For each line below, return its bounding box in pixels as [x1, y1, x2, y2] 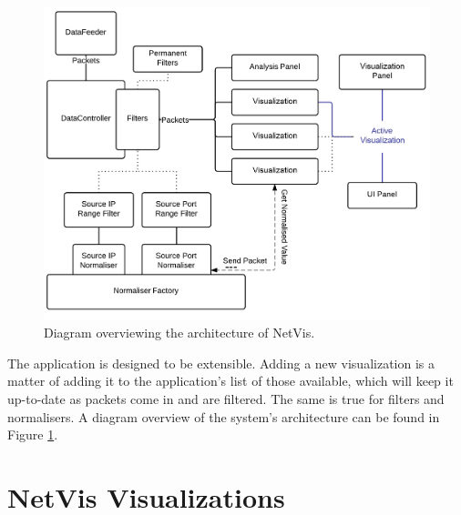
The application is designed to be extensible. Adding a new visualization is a [7, 353, 435, 372]
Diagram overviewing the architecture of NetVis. [44, 323, 315, 342]
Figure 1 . [7, 425, 58, 444]
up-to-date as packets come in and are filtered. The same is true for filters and [7, 389, 445, 408]
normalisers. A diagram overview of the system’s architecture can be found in [7, 407, 440, 426]
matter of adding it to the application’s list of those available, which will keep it [7, 371, 454, 390]
